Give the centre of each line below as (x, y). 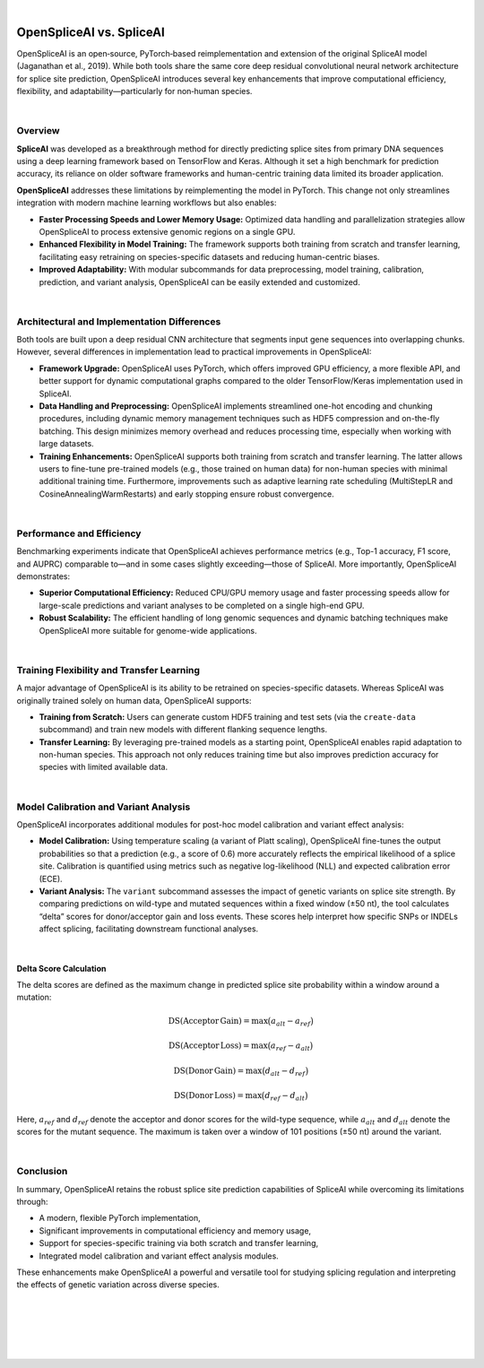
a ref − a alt (290, 1047)
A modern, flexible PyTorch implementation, (120, 1218)
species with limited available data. (104, 767)
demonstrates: (43, 576)
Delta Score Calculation (61, 968)
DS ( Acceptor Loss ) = (209, 1046)
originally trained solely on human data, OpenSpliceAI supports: (134, 700)
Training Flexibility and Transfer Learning (108, 670)
